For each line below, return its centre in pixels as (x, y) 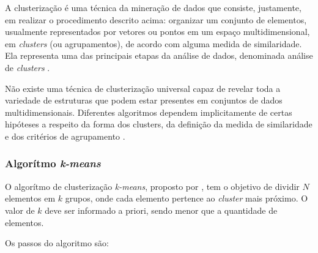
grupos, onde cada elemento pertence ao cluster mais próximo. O (187, 198)
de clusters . (28, 67)
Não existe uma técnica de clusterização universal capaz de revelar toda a (143, 88)
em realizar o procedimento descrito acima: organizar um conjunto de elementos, (156, 19)
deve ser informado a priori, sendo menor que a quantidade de (161, 210)
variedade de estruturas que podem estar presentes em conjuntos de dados (144, 100)
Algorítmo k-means (53, 163)
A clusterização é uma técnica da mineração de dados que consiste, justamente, (153, 7)
